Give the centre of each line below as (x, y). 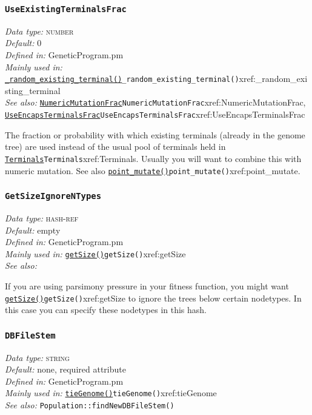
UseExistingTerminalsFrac (66, 9)
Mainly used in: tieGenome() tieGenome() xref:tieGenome (111, 393)
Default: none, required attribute (65, 369)
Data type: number (39, 31)
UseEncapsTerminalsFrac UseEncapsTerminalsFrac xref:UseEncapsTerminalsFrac (155, 114)
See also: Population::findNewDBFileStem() (90, 405)
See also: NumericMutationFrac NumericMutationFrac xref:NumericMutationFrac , (155, 102)
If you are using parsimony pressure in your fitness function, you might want (147, 286)
